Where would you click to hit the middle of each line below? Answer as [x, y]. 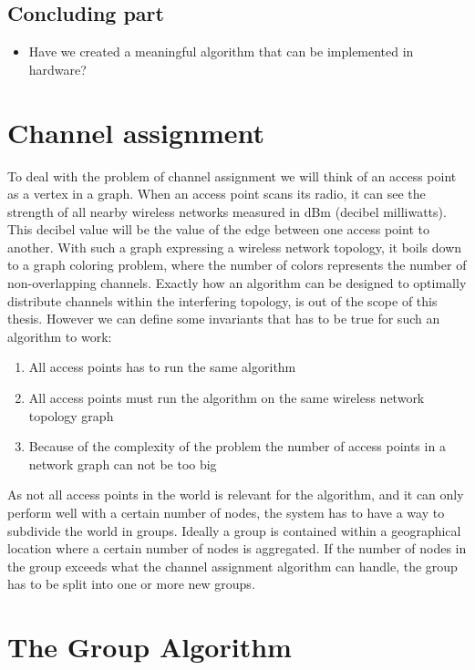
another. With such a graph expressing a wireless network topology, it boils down [235, 247]
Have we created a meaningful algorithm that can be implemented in [221, 52]
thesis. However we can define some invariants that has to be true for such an [224, 319]
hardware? [57, 69]
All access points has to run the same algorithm [162, 367]
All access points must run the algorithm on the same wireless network [227, 398]
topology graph [71, 415]
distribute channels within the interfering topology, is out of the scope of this [222, 300]
